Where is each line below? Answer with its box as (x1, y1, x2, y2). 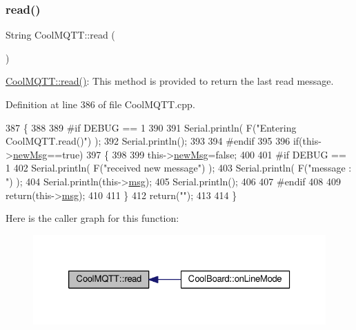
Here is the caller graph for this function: (6, 211, 179, 225)
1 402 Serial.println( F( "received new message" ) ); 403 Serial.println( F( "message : (6, 161, 352, 175)
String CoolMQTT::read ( (6, 28, 115, 42)
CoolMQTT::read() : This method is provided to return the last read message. (6, 74, 334, 88)
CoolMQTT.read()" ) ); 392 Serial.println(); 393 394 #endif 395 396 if (6, 134, 299, 148)
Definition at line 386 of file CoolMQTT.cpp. (6, 97, 195, 111)
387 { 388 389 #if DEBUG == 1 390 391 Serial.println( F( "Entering (6, 120, 297, 134)
